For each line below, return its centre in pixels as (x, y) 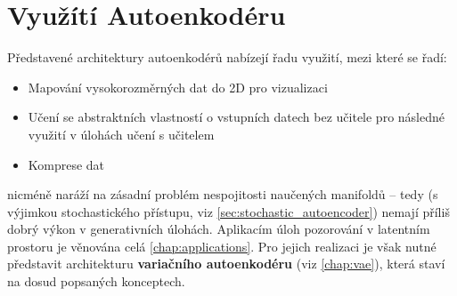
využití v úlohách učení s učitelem (121, 134)
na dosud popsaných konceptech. (96, 281)
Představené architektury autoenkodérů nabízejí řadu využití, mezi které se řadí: (227, 57)
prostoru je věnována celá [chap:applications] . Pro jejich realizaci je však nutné (222, 246)
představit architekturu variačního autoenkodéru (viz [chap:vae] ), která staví (226, 264)
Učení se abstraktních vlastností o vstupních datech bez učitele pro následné (236, 117)
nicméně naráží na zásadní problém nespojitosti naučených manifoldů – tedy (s (223, 194)
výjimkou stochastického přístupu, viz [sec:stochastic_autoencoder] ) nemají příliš (228, 211)
